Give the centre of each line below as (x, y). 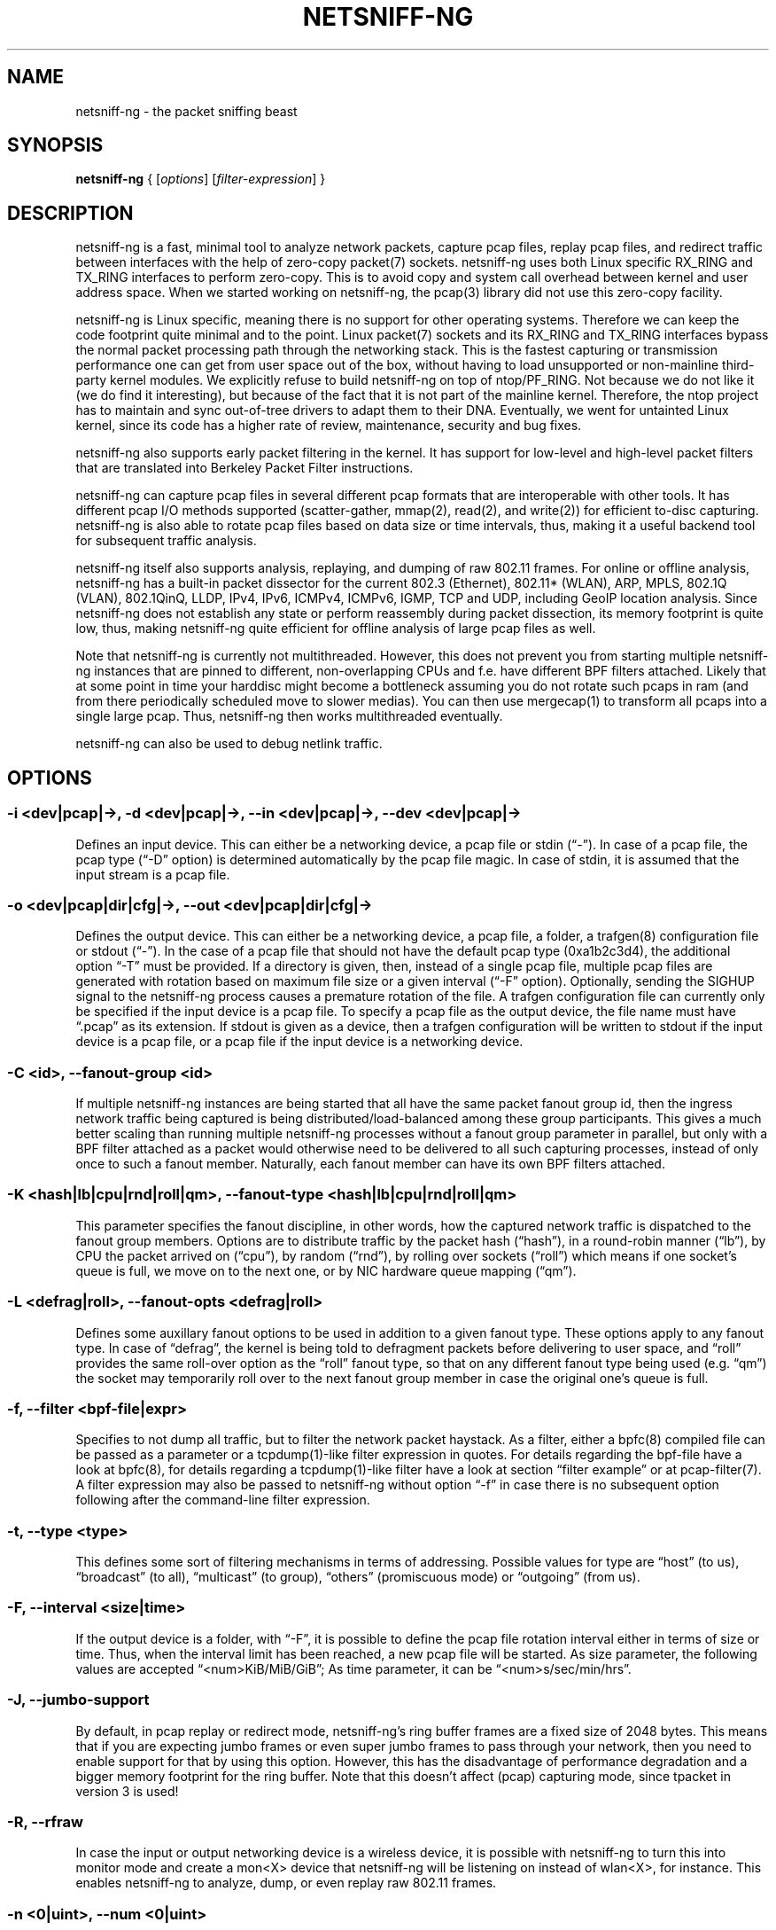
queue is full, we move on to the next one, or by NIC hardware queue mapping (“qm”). (326, 1270)
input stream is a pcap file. (153, 874)
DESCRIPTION (70, 213)
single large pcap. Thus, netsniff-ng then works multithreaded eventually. (289, 716)
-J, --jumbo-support (78, 1700)
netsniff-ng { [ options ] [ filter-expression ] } (201, 179)
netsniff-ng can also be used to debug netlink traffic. (229, 744)
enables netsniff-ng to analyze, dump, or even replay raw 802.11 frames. (286, 1883)
